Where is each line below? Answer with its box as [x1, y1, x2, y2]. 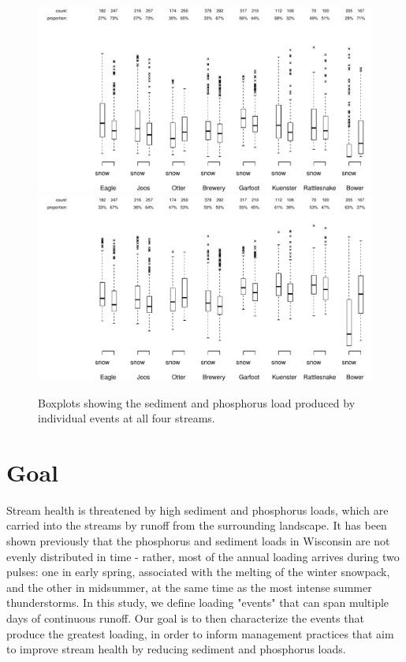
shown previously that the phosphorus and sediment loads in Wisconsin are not [6, 533, 390, 549]
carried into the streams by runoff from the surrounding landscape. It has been [6, 517, 387, 534]
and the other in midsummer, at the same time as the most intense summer [6, 578, 372, 595]
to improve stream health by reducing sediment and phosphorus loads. [6, 641, 346, 657]
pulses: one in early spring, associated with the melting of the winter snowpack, [6, 563, 390, 580]
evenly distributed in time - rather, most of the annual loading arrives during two [6, 548, 400, 564]
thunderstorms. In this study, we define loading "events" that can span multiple [6, 594, 389, 611]
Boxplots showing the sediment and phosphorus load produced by [38, 394, 356, 411]
